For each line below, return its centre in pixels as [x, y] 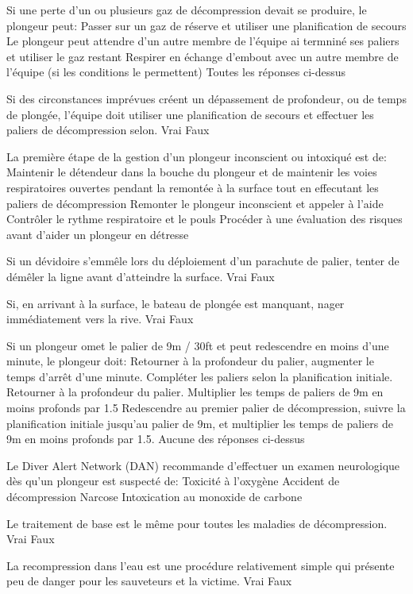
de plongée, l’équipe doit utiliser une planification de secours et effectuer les [190, 114]
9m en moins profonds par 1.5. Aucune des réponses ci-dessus [156, 439]
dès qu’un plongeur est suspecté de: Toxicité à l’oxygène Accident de [173, 481]
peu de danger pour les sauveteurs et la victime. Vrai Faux [149, 581]
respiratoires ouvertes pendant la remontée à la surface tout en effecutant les [193, 187]
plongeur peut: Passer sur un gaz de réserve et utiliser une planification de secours [206, 25]
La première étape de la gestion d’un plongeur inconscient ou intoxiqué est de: [197, 156]
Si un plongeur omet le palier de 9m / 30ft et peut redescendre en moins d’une [198, 345]
